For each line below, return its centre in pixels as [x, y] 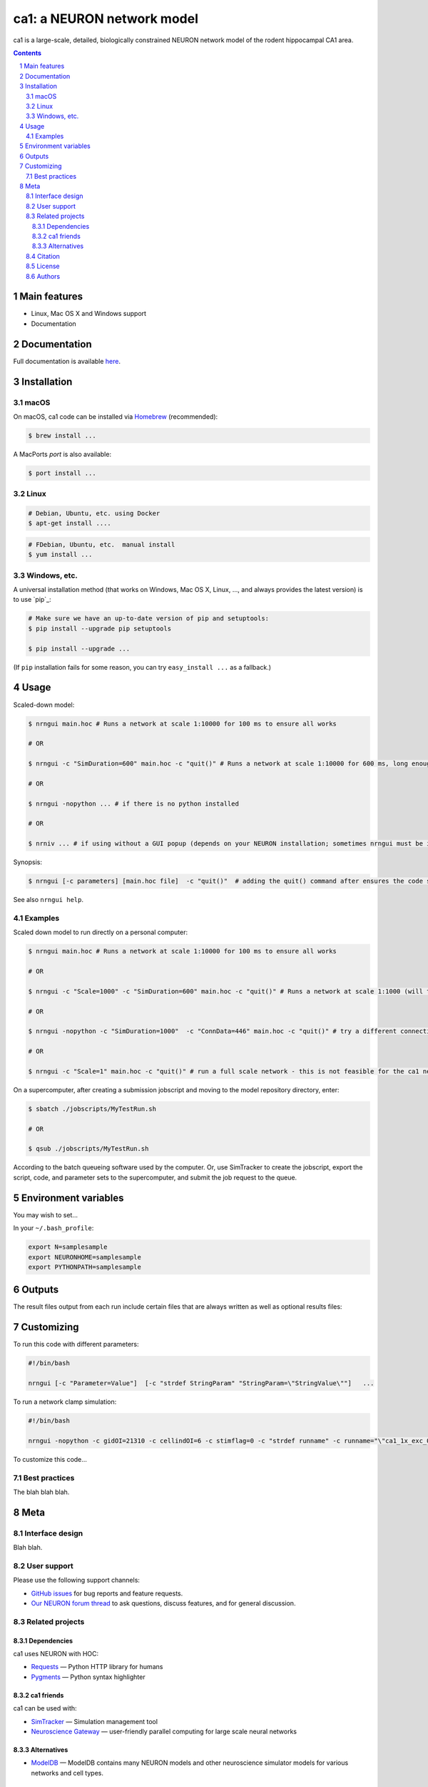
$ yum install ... [60, 555]
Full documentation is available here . [67, 361]
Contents [27, 53]
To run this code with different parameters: [76, 1345]
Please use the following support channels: [77, 1580]
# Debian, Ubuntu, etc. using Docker [94, 513]
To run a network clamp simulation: [65, 1402]
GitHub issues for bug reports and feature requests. [107, 1593]
